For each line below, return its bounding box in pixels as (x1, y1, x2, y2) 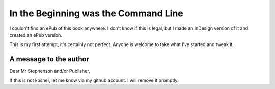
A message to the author (9, 55, 89, 63)
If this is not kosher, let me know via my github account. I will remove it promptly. (9, 77, 179, 83)
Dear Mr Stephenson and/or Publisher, (9, 68, 90, 74)
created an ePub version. (9, 32, 62, 38)
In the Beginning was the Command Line (9, 8, 183, 19)
